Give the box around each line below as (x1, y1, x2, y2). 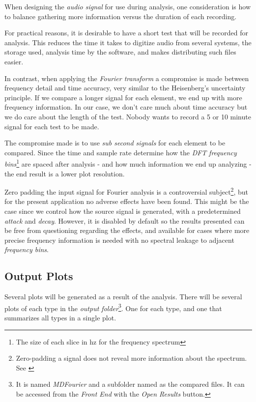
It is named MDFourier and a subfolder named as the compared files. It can (16, 379, 245, 389)
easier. (4, 56, 24, 66)
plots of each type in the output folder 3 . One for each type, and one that (4, 301, 222, 313)
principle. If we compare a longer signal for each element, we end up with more (4, 92, 242, 102)
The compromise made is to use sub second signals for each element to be (4, 138, 226, 148)
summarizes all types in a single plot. (4, 313, 116, 323)
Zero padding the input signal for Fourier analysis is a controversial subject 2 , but (4, 185, 249, 197)
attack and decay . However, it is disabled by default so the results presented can (4, 215, 245, 226)
